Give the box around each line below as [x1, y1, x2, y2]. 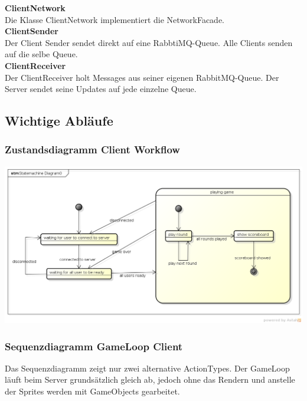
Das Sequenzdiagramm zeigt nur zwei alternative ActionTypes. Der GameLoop [5, 361, 290, 374]
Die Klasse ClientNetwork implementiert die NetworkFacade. [5, 13, 225, 25]
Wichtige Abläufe [5, 111, 113, 130]
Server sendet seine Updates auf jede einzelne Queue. [5, 83, 197, 95]
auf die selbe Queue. [5, 48, 78, 60]
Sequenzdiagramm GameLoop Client [5, 338, 183, 353]
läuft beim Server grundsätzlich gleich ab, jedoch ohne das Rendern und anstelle [5, 373, 295, 386]
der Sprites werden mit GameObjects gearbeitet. [5, 385, 180, 397]
